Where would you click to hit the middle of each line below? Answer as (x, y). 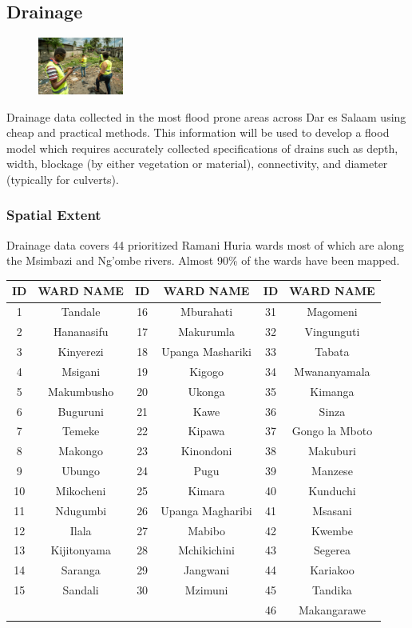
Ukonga (206, 391)
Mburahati (207, 312)
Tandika (332, 590)
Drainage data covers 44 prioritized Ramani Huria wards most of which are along (205, 244)
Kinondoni (206, 451)
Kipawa (206, 431)
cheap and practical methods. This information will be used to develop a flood (198, 132)
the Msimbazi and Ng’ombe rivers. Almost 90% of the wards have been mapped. (203, 260)
